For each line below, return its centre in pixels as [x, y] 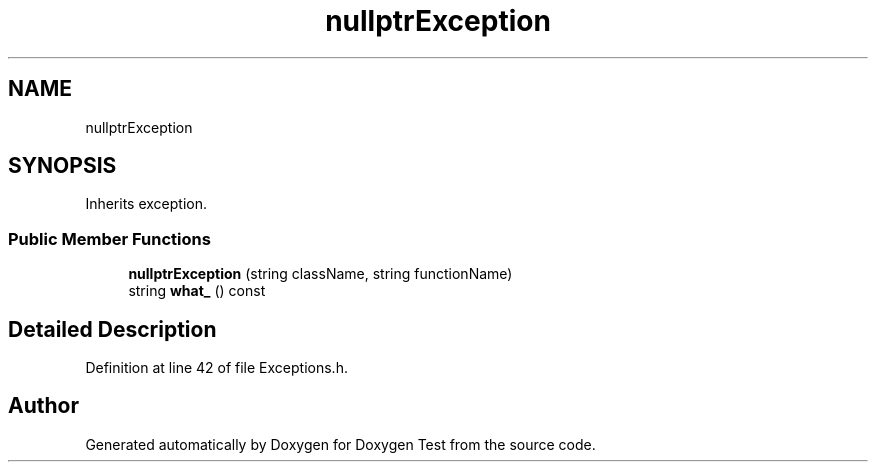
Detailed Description [112, 329]
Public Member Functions [109, 238]
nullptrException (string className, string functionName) [320, 274]
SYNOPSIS [62, 166]
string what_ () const [197, 291]
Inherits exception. [146, 204]
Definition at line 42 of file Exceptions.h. [216, 368]
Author [43, 406]
